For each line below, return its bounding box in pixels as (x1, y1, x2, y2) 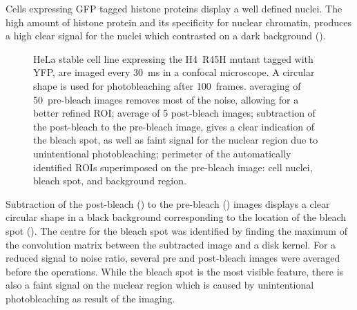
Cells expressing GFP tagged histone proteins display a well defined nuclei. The (6, 1, 342, 15)
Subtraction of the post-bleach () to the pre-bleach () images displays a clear (6, 196, 330, 211)
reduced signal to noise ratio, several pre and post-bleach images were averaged (6, 251, 340, 265)
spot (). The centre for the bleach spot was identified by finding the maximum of (6, 223, 347, 238)
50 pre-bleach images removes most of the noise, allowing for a (33, 92, 299, 106)
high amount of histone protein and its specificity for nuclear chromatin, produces (6, 14, 352, 29)
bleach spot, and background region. (33, 173, 186, 188)
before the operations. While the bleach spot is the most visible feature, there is (6, 264, 344, 278)
